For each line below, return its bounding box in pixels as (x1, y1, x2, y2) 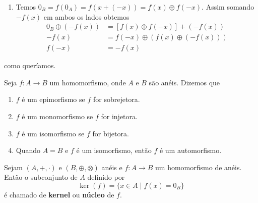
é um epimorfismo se (22, 94, 85, 105)
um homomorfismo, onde (49, 77, 126, 87)
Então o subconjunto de (4, 172, 78, 182)
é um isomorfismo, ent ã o (76, 145, 152, 156)
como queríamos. (4, 60, 56, 71)
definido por (87, 172, 125, 182)
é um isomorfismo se (22, 128, 85, 138)
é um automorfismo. (159, 145, 222, 156)
